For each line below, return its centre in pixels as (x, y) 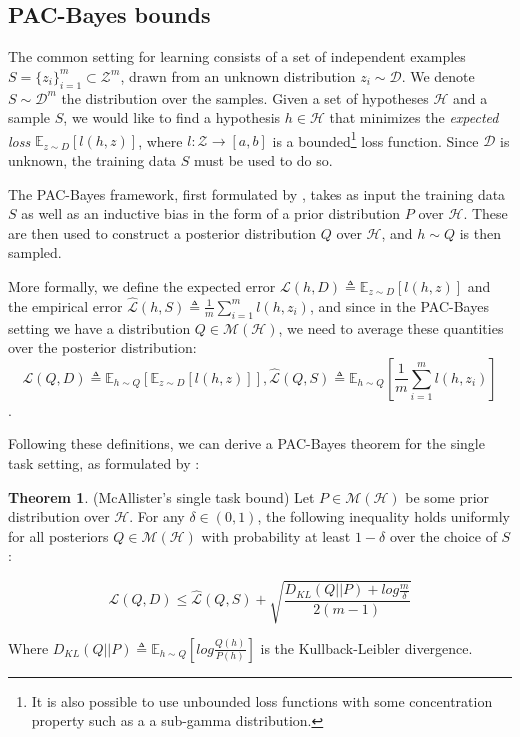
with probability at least (276, 535)
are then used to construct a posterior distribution (162, 232)
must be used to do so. (263, 160)
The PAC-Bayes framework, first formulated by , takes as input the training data (257, 193)
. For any (157, 516)
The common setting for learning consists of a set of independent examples (237, 56)
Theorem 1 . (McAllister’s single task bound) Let (161, 496)
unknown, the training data (92, 160)
